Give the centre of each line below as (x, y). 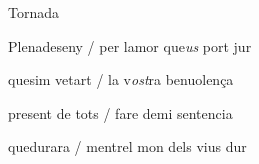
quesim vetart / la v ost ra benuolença (121, 79)
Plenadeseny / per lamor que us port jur (130, 45)
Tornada (34, 12)
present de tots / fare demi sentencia (120, 112)
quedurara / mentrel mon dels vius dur (127, 146)
